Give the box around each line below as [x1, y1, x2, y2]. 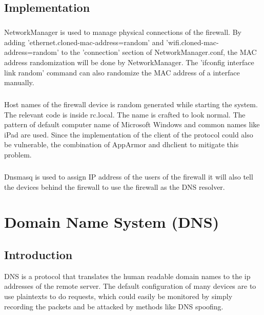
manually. [4, 77, 34, 88]
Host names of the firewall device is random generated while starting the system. [4, 99, 258, 110]
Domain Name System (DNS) [4, 211, 219, 232]
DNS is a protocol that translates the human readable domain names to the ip [4, 270, 251, 281]
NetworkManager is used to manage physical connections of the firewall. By [4, 27, 241, 37]
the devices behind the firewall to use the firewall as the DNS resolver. [4, 181, 225, 192]
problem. [4, 149, 32, 160]
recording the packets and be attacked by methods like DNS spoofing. [4, 301, 224, 311]
